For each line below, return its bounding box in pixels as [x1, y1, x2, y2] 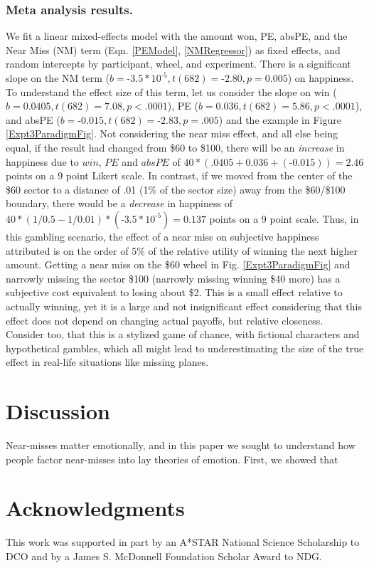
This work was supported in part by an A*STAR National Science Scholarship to [6, 535, 360, 549]
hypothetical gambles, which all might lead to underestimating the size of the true [6, 340, 364, 355]
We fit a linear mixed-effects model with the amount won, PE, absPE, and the [6, 28, 348, 43]
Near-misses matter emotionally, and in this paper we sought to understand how [6, 438, 355, 452]
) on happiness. [287, 70, 354, 85]
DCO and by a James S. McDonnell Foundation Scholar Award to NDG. [6, 548, 322, 563]
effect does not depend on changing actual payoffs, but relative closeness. [6, 312, 323, 327]
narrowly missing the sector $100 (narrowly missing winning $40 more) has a [6, 270, 341, 285]
